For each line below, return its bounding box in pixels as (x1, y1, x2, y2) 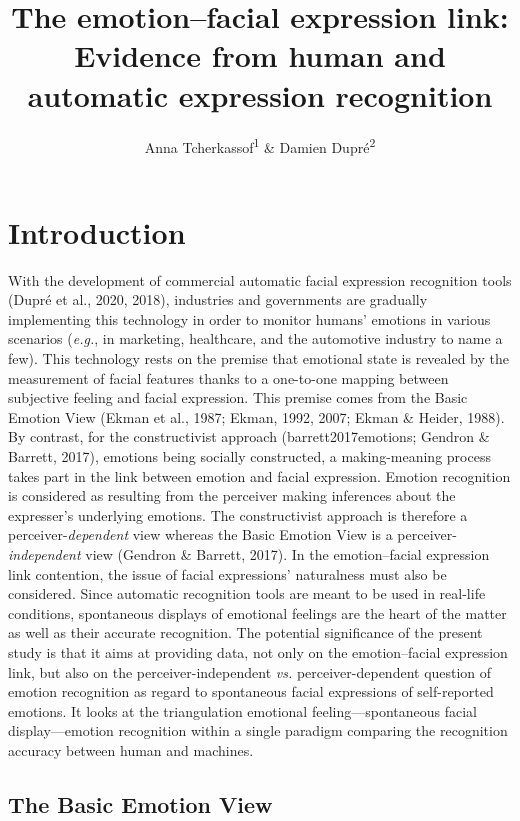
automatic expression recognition (27, 74, 493, 115)
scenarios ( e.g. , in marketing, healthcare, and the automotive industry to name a (8, 328, 503, 349)
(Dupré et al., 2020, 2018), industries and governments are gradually (8, 289, 428, 310)
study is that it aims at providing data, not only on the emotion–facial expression (8, 641, 508, 662)
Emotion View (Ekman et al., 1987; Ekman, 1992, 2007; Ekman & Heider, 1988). (8, 406, 505, 427)
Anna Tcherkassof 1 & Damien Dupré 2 (144, 133, 376, 157)
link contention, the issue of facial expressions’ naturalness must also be (8, 563, 447, 584)
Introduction (8, 211, 186, 252)
